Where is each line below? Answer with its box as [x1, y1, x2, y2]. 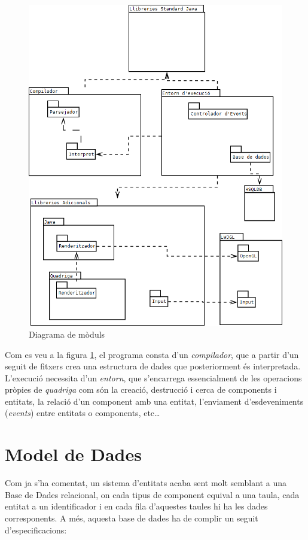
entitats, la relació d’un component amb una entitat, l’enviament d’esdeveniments [5, 395, 304, 407]
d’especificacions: [5, 523, 67, 536]
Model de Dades [5, 442, 142, 466]
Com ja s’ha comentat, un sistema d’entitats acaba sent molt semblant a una [5, 477, 286, 489]
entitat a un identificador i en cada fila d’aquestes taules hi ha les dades [5, 500, 268, 512]
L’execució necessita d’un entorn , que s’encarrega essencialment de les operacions [5, 371, 302, 384]
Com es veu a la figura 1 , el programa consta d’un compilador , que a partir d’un [5, 348, 299, 360]
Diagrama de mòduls [29, 327, 105, 340]
